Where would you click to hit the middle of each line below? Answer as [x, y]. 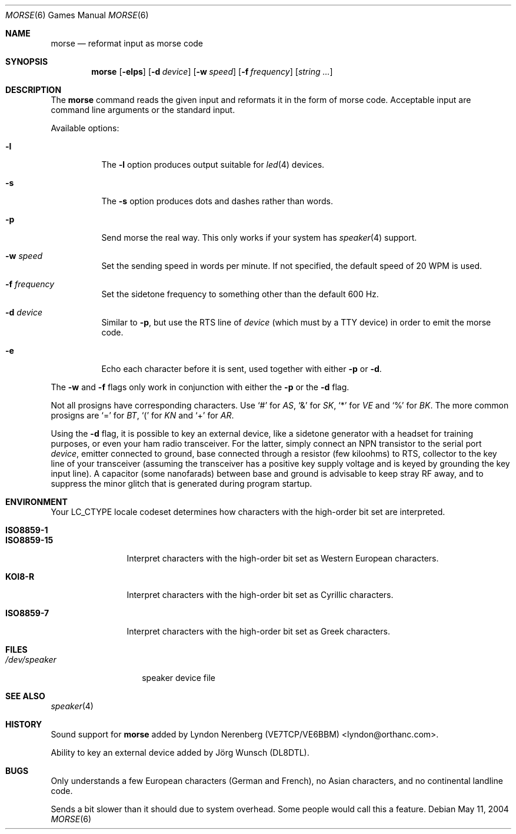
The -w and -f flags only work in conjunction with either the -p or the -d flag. [200, 387]
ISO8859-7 [27, 613]
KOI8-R [20, 577]
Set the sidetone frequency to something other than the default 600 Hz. [240, 294]
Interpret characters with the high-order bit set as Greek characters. [258, 631]
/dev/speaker [31, 659]
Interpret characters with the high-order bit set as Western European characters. [283, 558]
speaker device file [179, 678]
